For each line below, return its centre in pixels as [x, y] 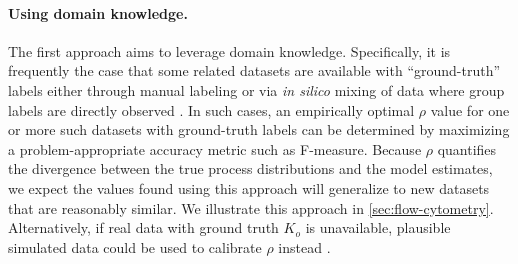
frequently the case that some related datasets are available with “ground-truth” [254, 70]
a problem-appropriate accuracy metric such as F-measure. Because [215, 148]
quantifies [467, 148]
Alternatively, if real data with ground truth [143, 227]
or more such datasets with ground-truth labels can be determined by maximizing [259, 129]
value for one [470, 109]
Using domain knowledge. [98, 12]
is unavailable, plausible [378, 227]
